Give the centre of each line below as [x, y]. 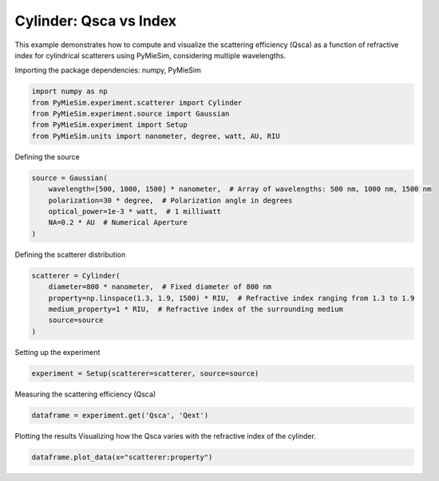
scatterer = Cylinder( [76, 276]
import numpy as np [69, 91]
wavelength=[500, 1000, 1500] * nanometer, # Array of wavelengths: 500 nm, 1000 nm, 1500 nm [240, 189]
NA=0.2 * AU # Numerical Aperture [118, 223]
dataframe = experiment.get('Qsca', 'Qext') [120, 415]
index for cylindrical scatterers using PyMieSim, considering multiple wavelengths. [150, 55]
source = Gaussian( [69, 178]
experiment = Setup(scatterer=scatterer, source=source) [145, 373]
